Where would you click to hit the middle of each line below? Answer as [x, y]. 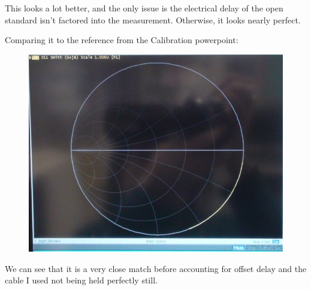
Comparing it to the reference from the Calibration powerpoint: [122, 40]
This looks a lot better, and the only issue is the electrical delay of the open [144, 8]
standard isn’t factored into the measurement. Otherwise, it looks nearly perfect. [153, 19]
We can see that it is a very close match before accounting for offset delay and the [156, 268]
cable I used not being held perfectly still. [81, 280]
